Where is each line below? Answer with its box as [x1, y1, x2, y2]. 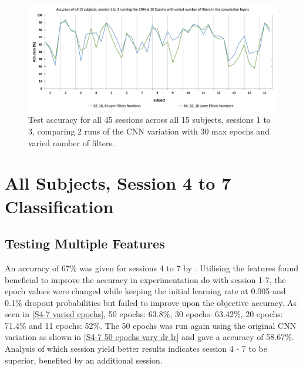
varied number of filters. [28, 136, 115, 149]
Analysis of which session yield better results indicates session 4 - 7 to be [5, 342, 267, 355]
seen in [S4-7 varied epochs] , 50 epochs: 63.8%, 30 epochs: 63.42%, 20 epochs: [5, 308, 283, 320]
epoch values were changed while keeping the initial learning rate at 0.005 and [5, 285, 286, 297]
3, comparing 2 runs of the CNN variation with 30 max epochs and [28, 125, 270, 137]
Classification [5, 194, 114, 218]
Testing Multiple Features [5, 234, 165, 253]
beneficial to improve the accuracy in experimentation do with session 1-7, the [5, 273, 286, 285]
